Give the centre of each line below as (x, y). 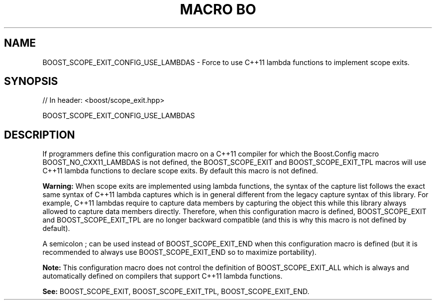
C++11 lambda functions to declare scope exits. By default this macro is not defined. (180, 171)
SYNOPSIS (31, 81)
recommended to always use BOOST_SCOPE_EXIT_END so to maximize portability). (179, 252)
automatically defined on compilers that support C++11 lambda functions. (163, 276)
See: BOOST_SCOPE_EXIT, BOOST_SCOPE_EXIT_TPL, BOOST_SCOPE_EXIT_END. (176, 292)
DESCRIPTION (40, 135)
